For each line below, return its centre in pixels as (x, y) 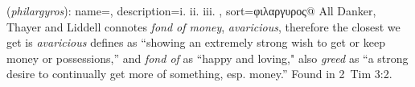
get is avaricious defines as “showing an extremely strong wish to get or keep (196, 42)
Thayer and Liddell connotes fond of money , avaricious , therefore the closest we (203, 26)
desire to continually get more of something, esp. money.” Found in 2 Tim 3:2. (199, 74)
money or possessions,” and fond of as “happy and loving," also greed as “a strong (207, 58)
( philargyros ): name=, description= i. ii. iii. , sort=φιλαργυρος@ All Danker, (191, 10)
